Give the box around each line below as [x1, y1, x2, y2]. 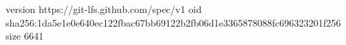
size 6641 [6, 29, 44, 43]
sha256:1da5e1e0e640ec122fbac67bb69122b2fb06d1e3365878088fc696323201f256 [6, 15, 341, 29]
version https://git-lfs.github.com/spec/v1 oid [6, 2, 202, 16]
